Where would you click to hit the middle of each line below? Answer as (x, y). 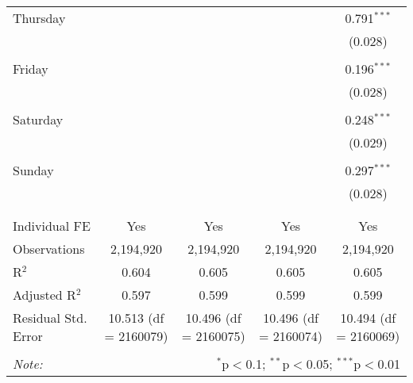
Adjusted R (44, 295)
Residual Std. (50, 318)
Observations (49, 249)
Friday (31, 69)
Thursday (39, 18)
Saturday (38, 119)
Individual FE (52, 226)
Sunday (33, 170)
